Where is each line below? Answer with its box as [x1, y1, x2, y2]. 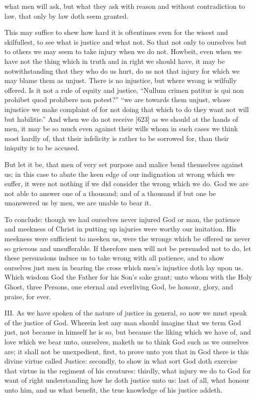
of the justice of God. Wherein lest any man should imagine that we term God [4, 317, 241, 327]
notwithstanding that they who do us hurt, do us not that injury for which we [4, 65, 240, 76]
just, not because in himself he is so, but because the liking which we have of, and [4, 327, 251, 337]
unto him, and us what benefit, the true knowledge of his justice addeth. [4, 384, 223, 395]
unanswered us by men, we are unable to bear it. [4, 198, 151, 208]
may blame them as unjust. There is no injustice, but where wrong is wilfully [4, 75, 237, 85]
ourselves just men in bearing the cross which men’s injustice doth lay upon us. [4, 262, 243, 272]
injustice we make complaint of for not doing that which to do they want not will [4, 104, 249, 114]
